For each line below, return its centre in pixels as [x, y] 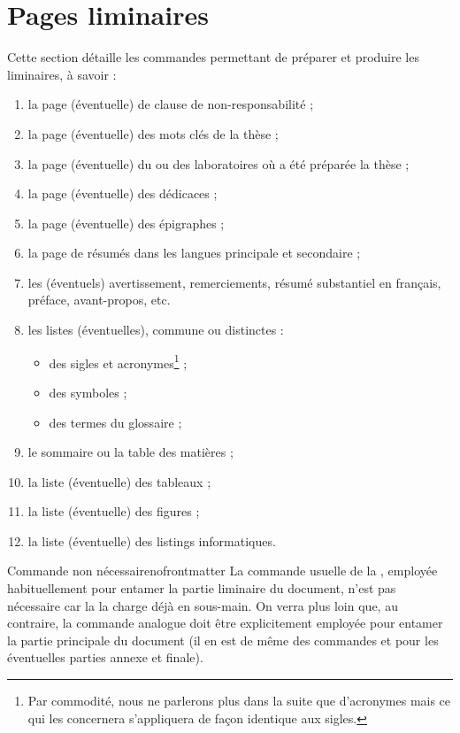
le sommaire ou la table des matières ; [130, 452]
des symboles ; [88, 392]
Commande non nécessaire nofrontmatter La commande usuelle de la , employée [222, 571]
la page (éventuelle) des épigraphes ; [126, 223]
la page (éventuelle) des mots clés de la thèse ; [153, 133]
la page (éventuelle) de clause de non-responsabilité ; [171, 104]
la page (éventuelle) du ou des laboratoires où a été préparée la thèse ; [218, 163]
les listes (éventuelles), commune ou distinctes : [156, 330]
